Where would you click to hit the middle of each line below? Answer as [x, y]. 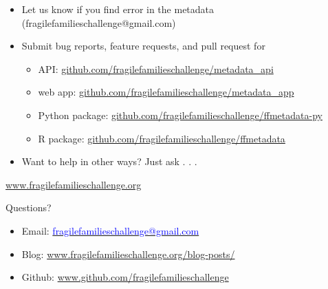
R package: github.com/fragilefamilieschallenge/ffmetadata [162, 138]
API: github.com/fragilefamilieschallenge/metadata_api [156, 68]
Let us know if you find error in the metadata [118, 9]
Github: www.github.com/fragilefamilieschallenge [125, 277]
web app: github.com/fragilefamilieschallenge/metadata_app [166, 92]
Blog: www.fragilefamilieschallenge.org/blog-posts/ [128, 254]
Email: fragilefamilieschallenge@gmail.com [110, 230]
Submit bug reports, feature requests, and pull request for [143, 46]
